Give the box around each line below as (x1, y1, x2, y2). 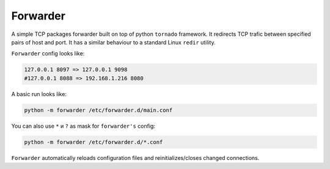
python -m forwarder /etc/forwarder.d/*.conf (24, 139, 163, 145)
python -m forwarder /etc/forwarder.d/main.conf (24, 106, 173, 114)
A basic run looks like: (11, 90, 67, 97)
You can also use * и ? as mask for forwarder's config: (11, 122, 156, 129)
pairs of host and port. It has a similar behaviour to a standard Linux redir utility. (11, 38, 216, 46)
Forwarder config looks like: (11, 50, 85, 57)
